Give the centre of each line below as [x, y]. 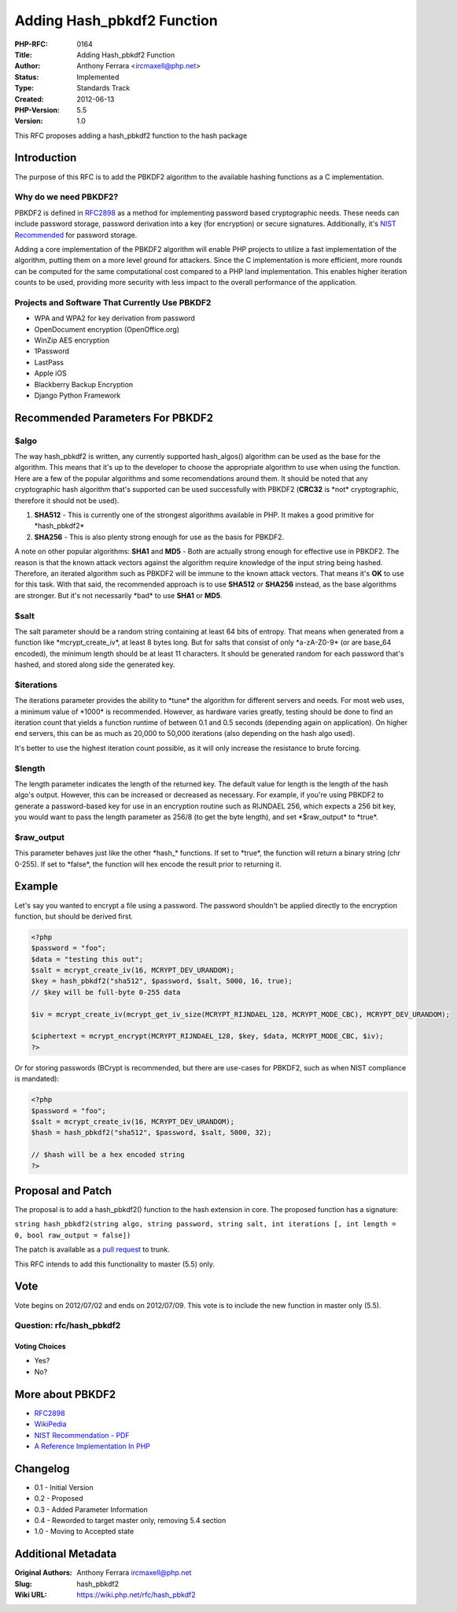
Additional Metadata [66, 1554]
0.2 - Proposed [59, 1499]
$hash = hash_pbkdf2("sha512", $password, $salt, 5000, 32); [151, 1133]
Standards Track [103, 88]
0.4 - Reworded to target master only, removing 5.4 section [130, 1520]
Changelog [42, 1468]
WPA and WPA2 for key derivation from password [115, 318]
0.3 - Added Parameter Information [91, 1509]
